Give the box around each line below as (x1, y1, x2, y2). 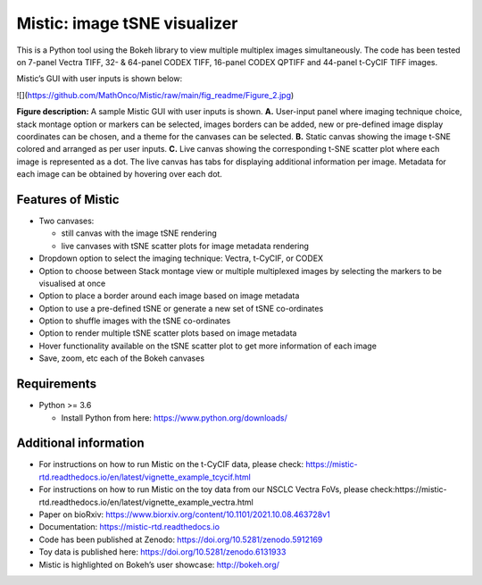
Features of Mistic (16, 192, 120, 207)
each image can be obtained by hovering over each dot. (16, 169, 223, 180)
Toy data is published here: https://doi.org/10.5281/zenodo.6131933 (38, 547, 287, 557)
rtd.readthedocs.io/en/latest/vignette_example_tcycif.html (38, 472, 252, 482)
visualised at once (38, 278, 106, 288)
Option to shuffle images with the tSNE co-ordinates (38, 315, 231, 326)
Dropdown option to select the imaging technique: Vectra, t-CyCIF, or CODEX (38, 253, 324, 263)
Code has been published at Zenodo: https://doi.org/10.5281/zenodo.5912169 (38, 534, 323, 545)
